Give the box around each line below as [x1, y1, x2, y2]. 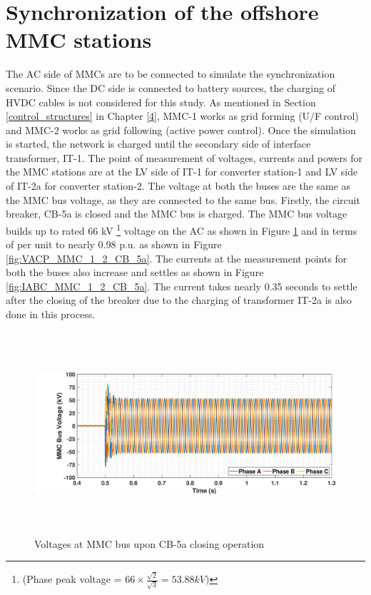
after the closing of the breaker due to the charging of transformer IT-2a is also [6, 293, 352, 307]
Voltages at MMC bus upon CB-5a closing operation [34, 536, 265, 551]
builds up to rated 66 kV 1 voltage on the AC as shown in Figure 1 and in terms [6, 220, 357, 238]
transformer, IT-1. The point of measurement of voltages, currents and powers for [6, 150, 363, 165]
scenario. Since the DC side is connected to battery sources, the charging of [6, 80, 335, 95]
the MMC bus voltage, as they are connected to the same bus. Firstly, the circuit [6, 192, 360, 207]
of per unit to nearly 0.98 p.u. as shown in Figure [6, 237, 222, 252]
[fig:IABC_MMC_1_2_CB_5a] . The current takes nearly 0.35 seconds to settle [6, 278, 357, 293]
